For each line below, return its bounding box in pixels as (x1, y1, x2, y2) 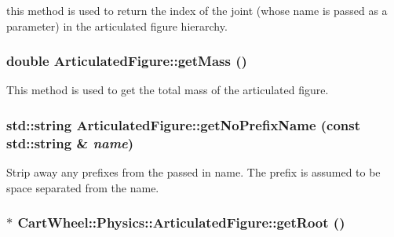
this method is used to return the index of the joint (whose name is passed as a (6, 2, 388, 18)
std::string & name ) (6, 133, 134, 152)
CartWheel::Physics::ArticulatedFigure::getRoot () (17, 213, 345, 232)
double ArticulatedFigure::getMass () (6, 51, 247, 71)
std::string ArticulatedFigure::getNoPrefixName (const (6, 115, 361, 134)
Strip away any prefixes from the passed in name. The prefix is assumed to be (6, 164, 381, 180)
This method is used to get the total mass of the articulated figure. (6, 82, 329, 98)
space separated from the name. (6, 179, 159, 195)
